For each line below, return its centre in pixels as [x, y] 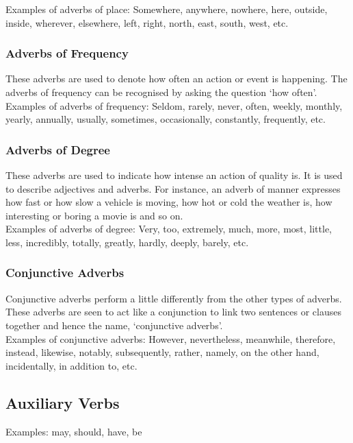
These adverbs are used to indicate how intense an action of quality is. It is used [174, 175]
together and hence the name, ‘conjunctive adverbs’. [114, 325]
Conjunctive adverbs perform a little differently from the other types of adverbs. [174, 298]
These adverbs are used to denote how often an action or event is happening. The [176, 79]
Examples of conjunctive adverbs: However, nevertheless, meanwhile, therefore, [171, 338]
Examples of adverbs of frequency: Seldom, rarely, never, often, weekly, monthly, [174, 105]
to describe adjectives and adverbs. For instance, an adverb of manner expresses [173, 188]
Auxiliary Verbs [63, 402]
